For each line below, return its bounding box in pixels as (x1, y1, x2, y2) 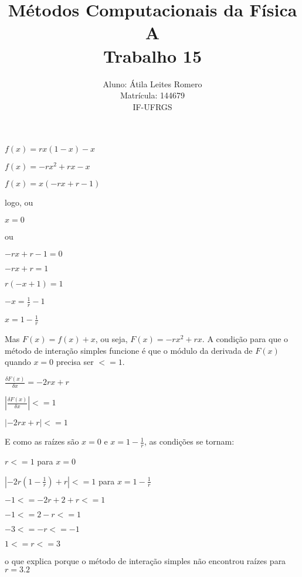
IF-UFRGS (133, 100, 172, 112)
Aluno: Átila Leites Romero (103, 77, 202, 90)
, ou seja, (95, 333, 128, 345)
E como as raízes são (5, 435, 79, 448)
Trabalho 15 (103, 43, 202, 67)
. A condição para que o (202, 333, 289, 345)
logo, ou (5, 196, 33, 209)
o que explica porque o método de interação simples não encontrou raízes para (5, 554, 286, 566)
